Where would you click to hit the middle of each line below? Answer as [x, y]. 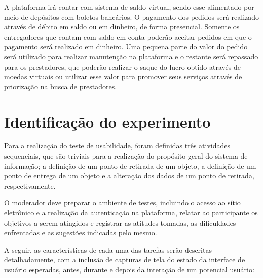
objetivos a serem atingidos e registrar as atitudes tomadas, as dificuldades [120, 222]
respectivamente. [30, 185]
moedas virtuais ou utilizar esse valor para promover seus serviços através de [123, 76]
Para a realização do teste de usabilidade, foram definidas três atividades [117, 146]
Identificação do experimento [107, 121]
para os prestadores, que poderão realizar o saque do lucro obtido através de [122, 66]
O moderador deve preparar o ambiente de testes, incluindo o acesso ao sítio [122, 203]
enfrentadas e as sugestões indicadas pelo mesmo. [81, 233]
